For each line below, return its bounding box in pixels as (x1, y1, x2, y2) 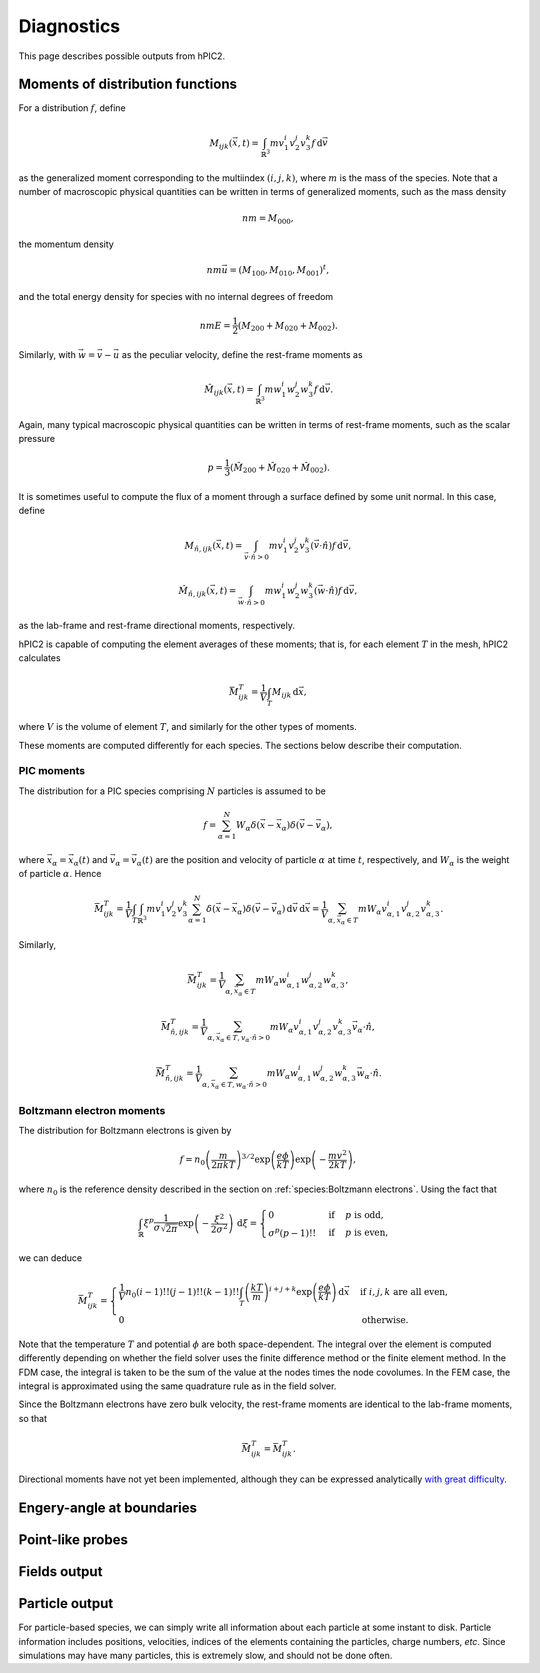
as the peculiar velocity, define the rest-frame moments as (121, 348, 364, 360)
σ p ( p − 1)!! (268, 1225, 317, 1239)
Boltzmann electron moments (18, 1103, 166, 1117)
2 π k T (211, 1159, 236, 1170)
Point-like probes (18, 1531, 129, 1549)
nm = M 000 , (241, 212, 294, 226)
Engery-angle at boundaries (18, 1500, 197, 1517)
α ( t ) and (73, 853, 109, 868)
